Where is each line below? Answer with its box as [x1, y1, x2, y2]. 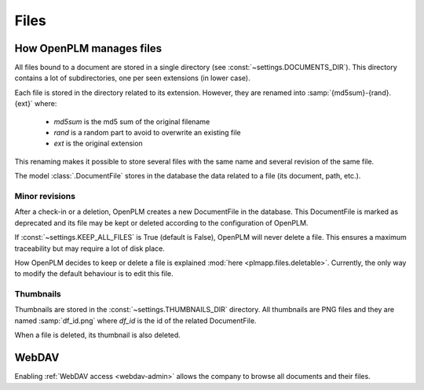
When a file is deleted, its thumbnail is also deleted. [14, 330, 181, 340]
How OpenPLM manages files [14, 42, 163, 55]
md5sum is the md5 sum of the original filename [53, 116, 210, 126]
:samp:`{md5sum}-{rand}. [307, 87, 392, 97]
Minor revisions [14, 190, 76, 201]
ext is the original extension [53, 138, 143, 149]
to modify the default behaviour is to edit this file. [14, 269, 174, 278]
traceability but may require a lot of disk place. [14, 244, 165, 253]
